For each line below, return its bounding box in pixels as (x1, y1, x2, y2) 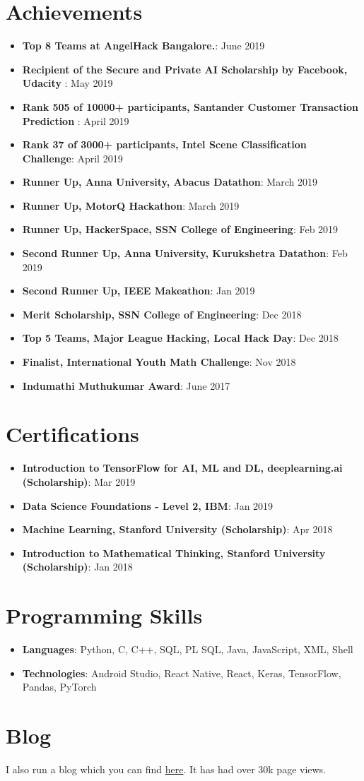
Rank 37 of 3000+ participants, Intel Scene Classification (22, 137, 307, 152)
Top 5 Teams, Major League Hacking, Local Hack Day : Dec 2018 (22, 330, 339, 345)
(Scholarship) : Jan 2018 (22, 559, 133, 574)
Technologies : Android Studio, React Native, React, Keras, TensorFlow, (22, 665, 341, 680)
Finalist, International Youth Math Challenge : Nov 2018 (22, 354, 296, 369)
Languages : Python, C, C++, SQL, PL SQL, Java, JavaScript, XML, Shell (22, 642, 353, 657)
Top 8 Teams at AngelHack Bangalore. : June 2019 (22, 38, 265, 53)
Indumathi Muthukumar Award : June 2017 (22, 378, 230, 393)
